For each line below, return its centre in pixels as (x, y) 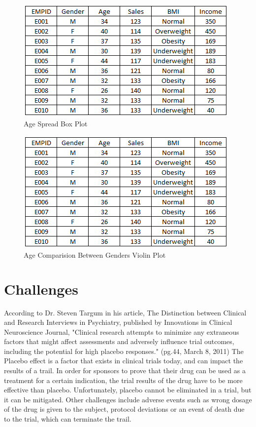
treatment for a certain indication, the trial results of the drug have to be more (123, 380)
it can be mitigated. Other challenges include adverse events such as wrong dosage (128, 399)
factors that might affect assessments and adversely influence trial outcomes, (119, 341)
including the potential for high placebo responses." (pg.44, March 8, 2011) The (124, 351)
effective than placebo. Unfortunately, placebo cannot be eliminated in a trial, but (128, 390)
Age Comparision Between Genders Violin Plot (95, 254)
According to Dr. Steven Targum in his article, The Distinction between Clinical (125, 312)
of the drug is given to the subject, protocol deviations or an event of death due (124, 409)
